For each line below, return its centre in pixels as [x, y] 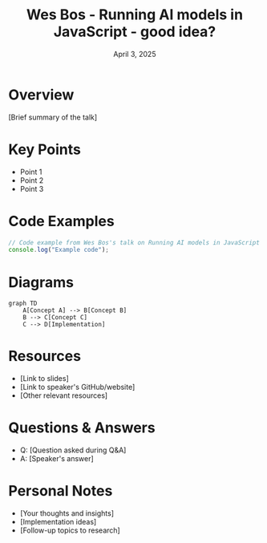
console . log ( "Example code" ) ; [59, 250]
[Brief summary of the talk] [53, 117]
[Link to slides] [44, 379]
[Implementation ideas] [58, 522]
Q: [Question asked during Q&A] [73, 450]
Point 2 [32, 180]
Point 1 [31, 172]
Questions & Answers [82, 428]
